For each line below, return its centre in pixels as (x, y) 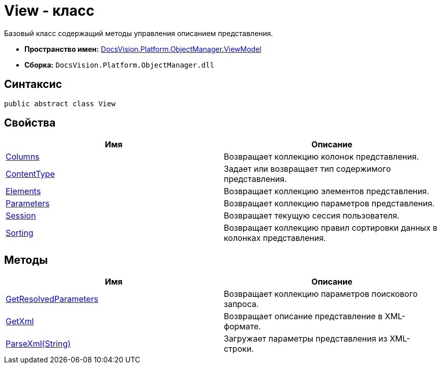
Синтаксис (33, 84)
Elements (23, 191)
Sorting (20, 233)
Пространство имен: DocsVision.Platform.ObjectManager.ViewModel (143, 49)
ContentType (30, 174)
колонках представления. (275, 238)
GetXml (20, 321)
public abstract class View (60, 103)
